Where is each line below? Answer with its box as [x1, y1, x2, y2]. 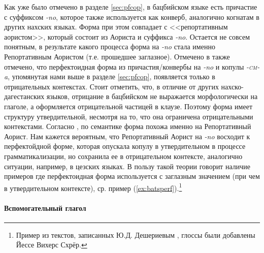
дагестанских [4, 91, 45, 102]
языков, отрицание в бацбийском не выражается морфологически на [46, 91, 258, 102]
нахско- [221, 81, 244, 91]
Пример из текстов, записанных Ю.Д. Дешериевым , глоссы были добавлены [16, 229, 255, 240]
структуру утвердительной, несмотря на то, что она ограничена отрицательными [4, 111, 253, 121]
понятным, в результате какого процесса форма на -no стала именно [4, 41, 215, 52]
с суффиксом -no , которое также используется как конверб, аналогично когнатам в [4, 11, 259, 22]
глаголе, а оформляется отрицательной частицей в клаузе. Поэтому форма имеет [4, 101, 252, 111]
